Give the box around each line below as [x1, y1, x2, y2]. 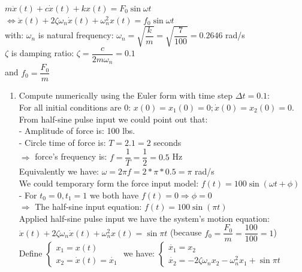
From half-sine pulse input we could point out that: [19, 112, 208, 125]
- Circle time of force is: [19, 136, 106, 148]
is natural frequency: [38, 29, 114, 41]
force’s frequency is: [35, 150, 107, 163]
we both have [89, 188, 139, 201]
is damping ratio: [11, 47, 74, 59]
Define [19, 247, 43, 259]
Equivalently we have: [19, 165, 99, 178]
